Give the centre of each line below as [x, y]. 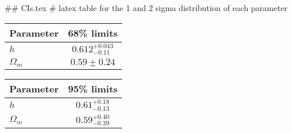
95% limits [93, 89]
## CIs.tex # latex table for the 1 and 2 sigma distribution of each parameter [146, 8]
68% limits [93, 33]
